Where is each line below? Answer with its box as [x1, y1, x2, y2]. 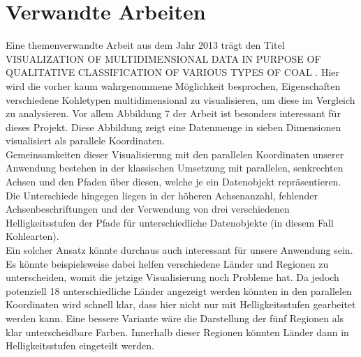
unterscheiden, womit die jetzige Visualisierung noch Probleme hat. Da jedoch [6, 270, 339, 284]
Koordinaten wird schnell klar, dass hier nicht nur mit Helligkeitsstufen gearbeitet [6, 297, 356, 312]
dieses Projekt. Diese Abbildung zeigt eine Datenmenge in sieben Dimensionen [6, 119, 341, 134]
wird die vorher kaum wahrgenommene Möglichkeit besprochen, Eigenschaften [6, 78, 341, 93]
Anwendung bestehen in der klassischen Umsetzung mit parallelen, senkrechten [6, 160, 344, 175]
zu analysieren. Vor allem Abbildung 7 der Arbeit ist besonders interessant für [6, 106, 341, 121]
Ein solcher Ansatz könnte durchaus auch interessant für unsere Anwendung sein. [6, 243, 353, 257]
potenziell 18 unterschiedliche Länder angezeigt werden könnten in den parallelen [6, 283, 352, 298]
